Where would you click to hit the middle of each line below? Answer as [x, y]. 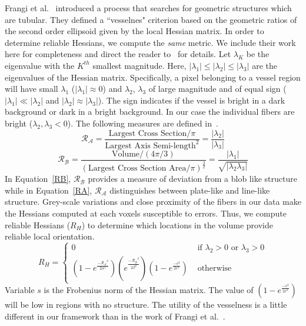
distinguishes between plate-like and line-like [190, 190]
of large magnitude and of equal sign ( [217, 89]
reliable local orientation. [50, 236]
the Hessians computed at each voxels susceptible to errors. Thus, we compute [146, 213]
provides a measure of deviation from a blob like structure [192, 179]
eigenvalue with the [40, 65]
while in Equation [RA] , [49, 190]
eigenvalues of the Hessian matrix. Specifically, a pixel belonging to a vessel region [153, 77]
